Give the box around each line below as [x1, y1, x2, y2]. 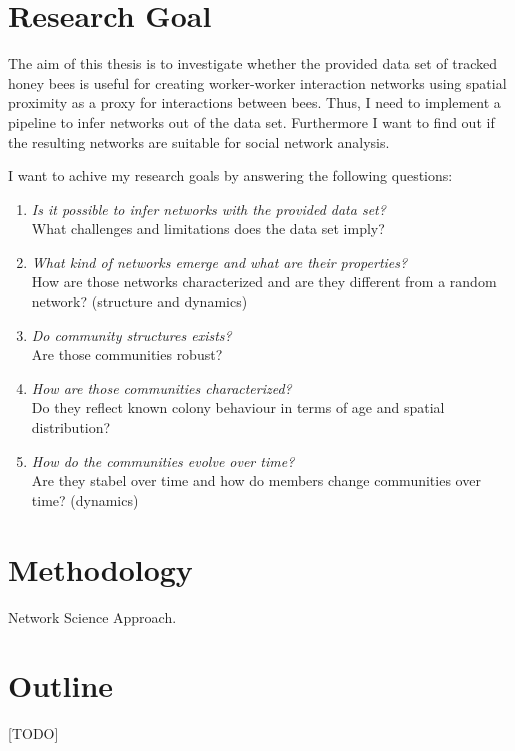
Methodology [8, 548, 193, 589]
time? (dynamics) [31, 489, 139, 510]
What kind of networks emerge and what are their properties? [31, 251, 408, 272]
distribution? [31, 417, 111, 438]
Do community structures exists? [31, 324, 232, 345]
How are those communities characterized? [31, 377, 292, 398]
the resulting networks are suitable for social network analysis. [8, 131, 390, 152]
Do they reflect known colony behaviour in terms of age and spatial [31, 397, 445, 418]
